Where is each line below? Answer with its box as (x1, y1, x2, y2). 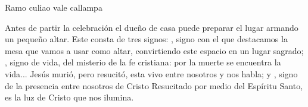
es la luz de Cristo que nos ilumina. (5, 91, 134, 103)
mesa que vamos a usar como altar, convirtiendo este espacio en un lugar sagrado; (5, 44, 304, 56)
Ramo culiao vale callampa (5, 1, 102, 13)
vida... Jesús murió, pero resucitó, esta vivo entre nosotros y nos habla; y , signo (5, 67, 298, 80)
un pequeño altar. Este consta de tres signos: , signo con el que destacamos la (5, 33, 288, 45)
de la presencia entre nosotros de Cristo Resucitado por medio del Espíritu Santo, (5, 79, 303, 92)
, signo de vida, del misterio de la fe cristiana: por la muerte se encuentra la (5, 56, 281, 68)
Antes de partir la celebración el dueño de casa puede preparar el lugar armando (5, 21, 298, 33)
